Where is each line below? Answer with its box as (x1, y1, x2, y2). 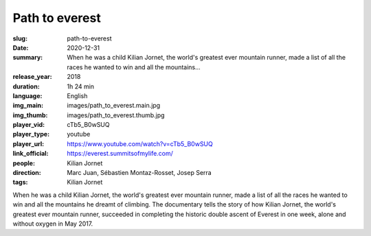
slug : (12, 34, 27, 43)
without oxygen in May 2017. (12, 220, 93, 228)
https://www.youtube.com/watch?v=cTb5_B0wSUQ (67, 139, 213, 147)
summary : (12, 54, 43, 62)
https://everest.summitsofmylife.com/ (67, 150, 173, 158)
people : (12, 158, 36, 167)
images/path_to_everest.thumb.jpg (67, 110, 165, 119)
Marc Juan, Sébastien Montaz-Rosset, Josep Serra (67, 169, 212, 177)
